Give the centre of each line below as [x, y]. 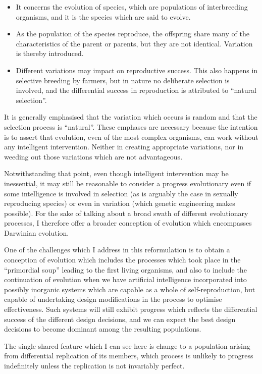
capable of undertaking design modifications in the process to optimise [113, 299]
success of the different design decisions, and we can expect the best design [120, 319]
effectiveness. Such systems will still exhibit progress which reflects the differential [131, 309]
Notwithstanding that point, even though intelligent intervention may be [116, 173]
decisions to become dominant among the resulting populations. [103, 329]
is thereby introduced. [50, 53]
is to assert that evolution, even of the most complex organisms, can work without [131, 137]
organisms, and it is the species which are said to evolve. [103, 16]
